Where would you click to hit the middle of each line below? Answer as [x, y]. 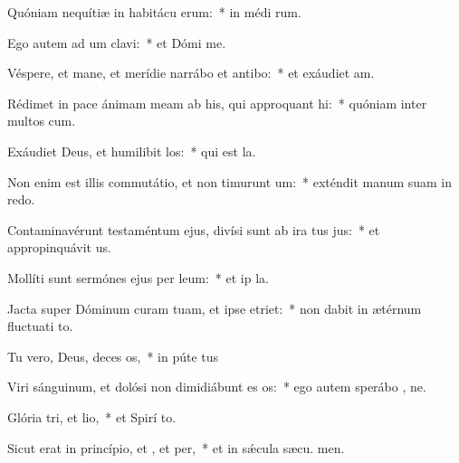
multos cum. [42, 121]
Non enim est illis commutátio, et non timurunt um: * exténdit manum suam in [230, 181]
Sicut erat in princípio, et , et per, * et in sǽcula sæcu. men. [176, 447]
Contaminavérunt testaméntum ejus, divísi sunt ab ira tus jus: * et [194, 229]
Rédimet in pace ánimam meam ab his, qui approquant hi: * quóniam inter [217, 103]
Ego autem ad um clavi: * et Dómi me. [117, 42]
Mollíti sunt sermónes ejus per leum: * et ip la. [138, 277]
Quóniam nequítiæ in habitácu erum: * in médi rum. [154, 12]
